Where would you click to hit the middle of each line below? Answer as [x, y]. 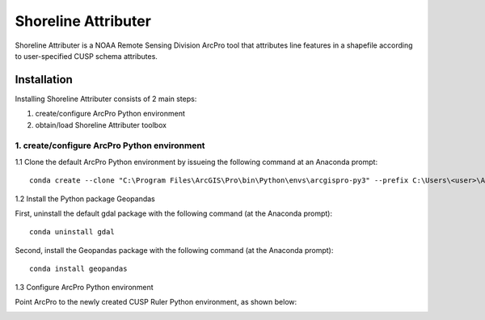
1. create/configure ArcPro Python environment [110, 145]
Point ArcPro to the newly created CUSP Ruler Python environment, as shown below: [156, 301]
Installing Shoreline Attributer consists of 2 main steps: [106, 99]
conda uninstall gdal [72, 232]
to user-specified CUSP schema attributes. [86, 56]
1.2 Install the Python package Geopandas [85, 199]
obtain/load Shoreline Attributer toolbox [101, 124]
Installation [44, 80]
